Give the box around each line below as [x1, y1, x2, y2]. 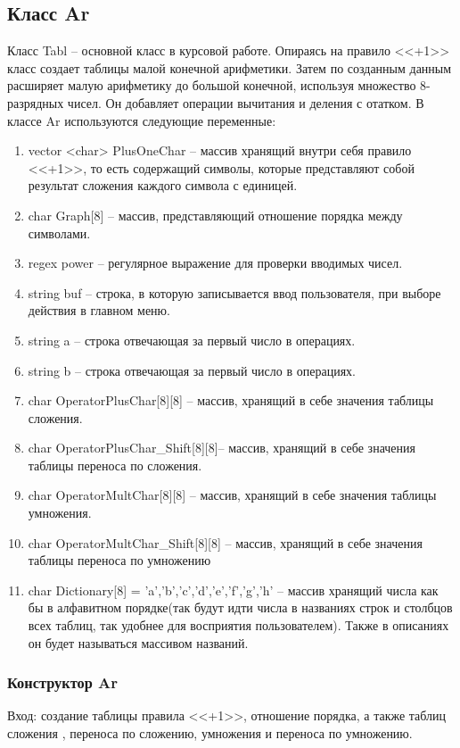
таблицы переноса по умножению [28, 551, 211, 569]
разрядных [7, 93, 64, 112]
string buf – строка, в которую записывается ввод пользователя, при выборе [28, 283, 441, 302]
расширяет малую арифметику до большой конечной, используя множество [7, 76, 416, 95]
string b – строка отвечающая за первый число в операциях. [28, 361, 356, 379]
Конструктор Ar [7, 671, 118, 694]
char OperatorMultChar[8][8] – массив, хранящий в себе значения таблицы [28, 486, 437, 504]
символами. [28, 223, 91, 242]
